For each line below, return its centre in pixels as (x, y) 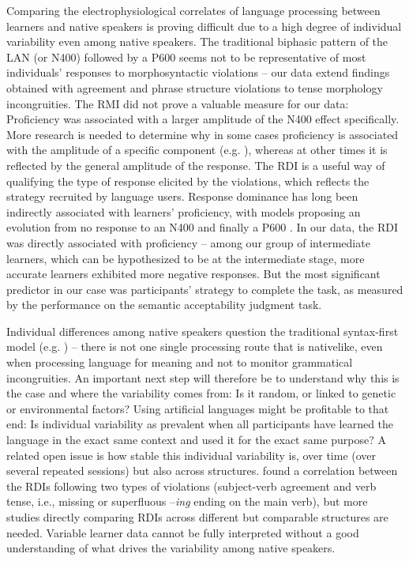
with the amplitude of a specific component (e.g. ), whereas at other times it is (197, 150)
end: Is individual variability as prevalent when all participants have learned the (200, 424)
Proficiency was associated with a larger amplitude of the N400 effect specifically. (203, 119)
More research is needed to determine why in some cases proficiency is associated (203, 134)
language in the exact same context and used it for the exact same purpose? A (196, 440)
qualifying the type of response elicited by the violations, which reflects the (188, 181)
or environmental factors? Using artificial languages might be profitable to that (198, 408)
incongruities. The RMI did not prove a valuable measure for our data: (178, 103)
